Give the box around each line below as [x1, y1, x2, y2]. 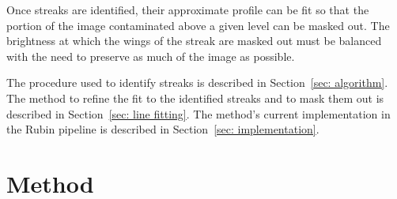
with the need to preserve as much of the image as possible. [6, 47, 295, 64]
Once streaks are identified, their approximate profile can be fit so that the [6, 2, 369, 17]
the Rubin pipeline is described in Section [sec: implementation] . [6, 121, 319, 137]
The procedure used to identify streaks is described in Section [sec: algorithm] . [6, 74, 388, 91]
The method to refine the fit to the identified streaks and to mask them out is [6, 89, 384, 106]
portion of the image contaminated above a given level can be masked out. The [6, 17, 390, 33]
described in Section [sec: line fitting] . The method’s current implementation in [6, 105, 391, 122]
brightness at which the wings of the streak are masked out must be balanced [6, 32, 382, 49]
